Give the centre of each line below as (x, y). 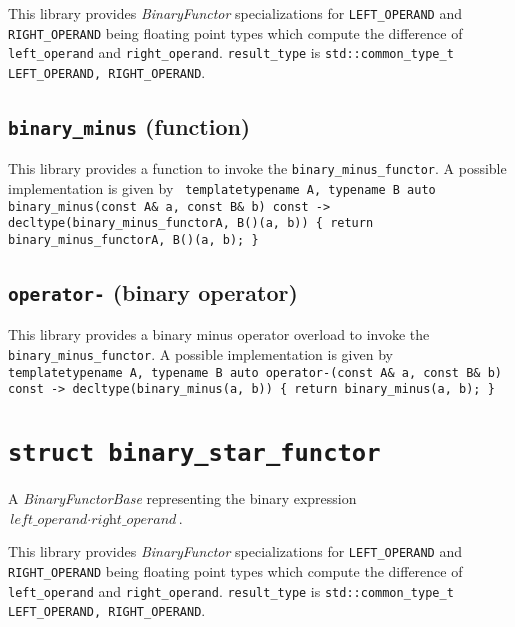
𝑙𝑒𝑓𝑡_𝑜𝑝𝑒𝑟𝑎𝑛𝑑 (49, 519)
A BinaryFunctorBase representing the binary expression (182, 498)
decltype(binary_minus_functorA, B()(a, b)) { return (191, 223)
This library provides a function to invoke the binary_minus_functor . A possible (257, 168)
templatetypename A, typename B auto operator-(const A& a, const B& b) (255, 372)
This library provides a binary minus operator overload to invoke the (219, 334)
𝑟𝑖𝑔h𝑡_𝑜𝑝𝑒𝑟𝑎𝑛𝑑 (134, 519)
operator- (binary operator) (153, 292)
